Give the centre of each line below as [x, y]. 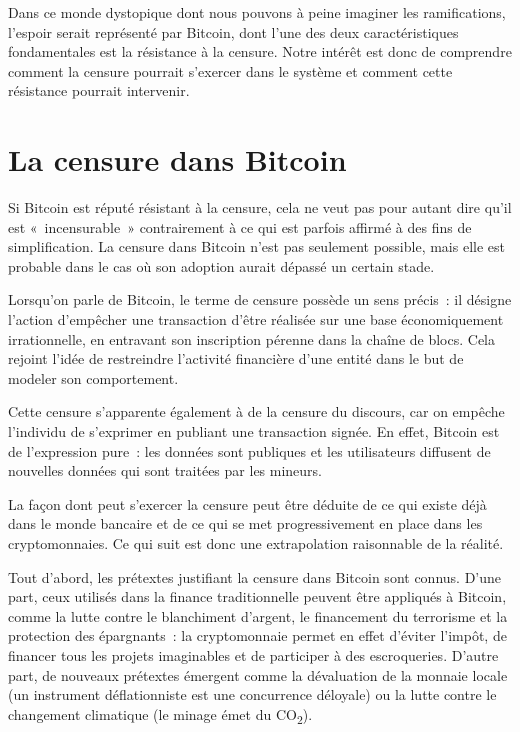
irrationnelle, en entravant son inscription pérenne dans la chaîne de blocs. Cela [252, 338]
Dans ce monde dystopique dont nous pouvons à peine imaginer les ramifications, [257, 12]
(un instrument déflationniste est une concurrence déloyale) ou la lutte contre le [252, 694]
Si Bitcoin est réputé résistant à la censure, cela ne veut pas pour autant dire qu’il [260, 207]
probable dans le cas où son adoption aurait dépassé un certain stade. [221, 265]
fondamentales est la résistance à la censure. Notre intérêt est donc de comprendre [260, 51]
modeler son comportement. [93, 377]
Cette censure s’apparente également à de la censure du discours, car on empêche [256, 411]
